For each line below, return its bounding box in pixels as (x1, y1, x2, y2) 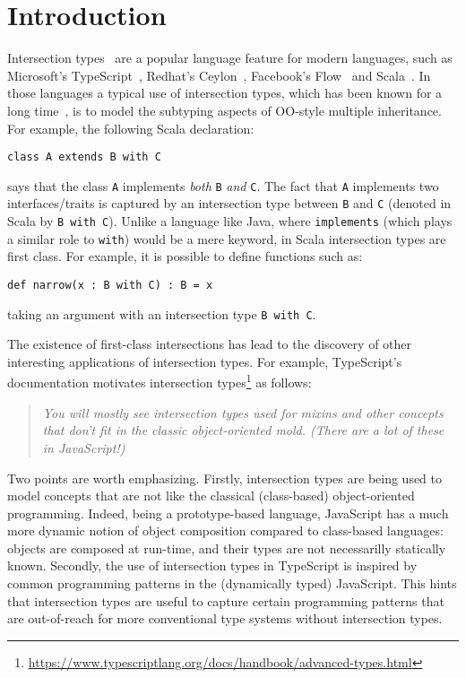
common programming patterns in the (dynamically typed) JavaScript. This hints (7, 574, 457, 593)
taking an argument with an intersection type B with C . (7, 304, 316, 323)
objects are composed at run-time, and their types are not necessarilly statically (7, 538, 446, 557)
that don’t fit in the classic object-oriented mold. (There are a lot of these (42, 421, 444, 439)
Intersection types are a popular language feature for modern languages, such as (7, 48, 453, 67)
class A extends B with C (7, 151, 161, 164)
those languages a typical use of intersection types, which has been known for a (7, 83, 443, 102)
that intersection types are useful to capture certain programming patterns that (7, 591, 444, 610)
